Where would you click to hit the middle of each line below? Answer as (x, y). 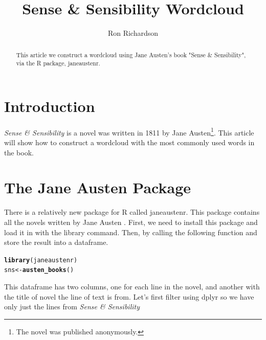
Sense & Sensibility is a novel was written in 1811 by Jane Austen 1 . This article (129, 131)
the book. (19, 152)
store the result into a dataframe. (56, 242)
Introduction (50, 106)
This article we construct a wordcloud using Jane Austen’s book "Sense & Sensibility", (131, 54)
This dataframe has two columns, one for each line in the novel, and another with (132, 287)
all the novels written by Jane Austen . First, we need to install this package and (131, 222)
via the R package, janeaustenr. (58, 63)
